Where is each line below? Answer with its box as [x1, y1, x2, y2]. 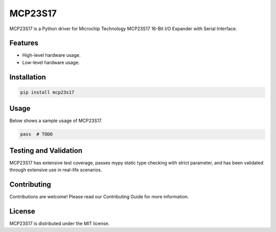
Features [9, 39, 38, 48]
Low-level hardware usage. [22, 59, 80, 65]
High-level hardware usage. [22, 52, 81, 58]
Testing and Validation [9, 146, 83, 155]
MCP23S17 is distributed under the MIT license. [9, 220, 110, 227]
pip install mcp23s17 [20, 89, 75, 95]
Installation [9, 73, 46, 81]
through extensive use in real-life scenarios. [9, 167, 102, 173]
